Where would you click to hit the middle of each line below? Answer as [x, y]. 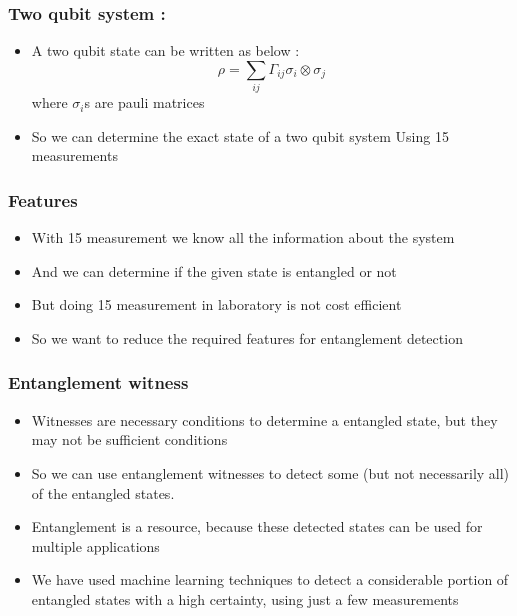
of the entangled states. [103, 492]
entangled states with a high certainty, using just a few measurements [245, 598]
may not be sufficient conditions [129, 439]
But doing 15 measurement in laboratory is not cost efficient [216, 304]
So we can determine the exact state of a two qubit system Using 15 [240, 135]
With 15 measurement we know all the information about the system [243, 237]
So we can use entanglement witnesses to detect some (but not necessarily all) [270, 472]
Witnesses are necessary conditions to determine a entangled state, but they [264, 419]
